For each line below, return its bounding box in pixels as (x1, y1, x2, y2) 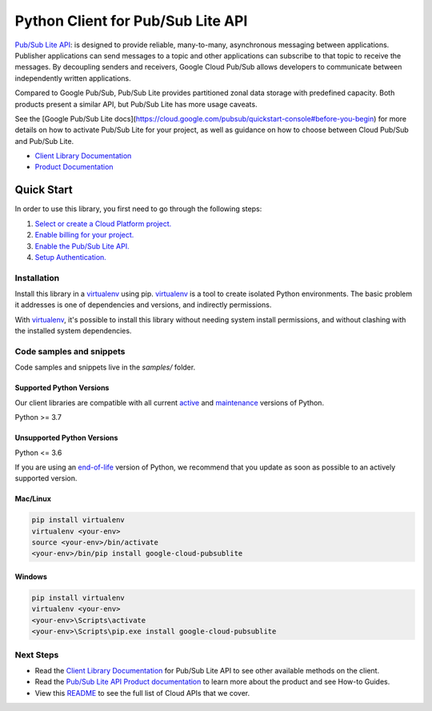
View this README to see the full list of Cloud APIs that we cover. (34, 688, 250, 697)
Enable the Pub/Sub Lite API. (34, 241, 130, 251)
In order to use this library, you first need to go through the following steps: (14, 204, 262, 214)
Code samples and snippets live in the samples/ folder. (14, 362, 196, 372)
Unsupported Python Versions (14, 433, 118, 443)
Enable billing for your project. (34, 230, 134, 240)
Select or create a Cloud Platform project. (34, 218, 172, 228)
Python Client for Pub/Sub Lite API (14, 12, 248, 30)
